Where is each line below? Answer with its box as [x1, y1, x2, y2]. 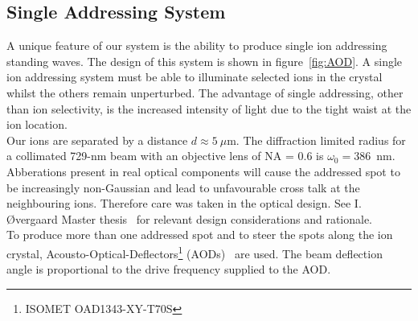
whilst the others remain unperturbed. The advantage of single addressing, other [6, 84, 404, 101]
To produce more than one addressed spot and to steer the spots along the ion [6, 226, 393, 243]
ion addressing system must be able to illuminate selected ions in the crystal [6, 68, 383, 85]
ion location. [6, 116, 68, 133]
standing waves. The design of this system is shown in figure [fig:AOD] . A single [6, 52, 403, 69]
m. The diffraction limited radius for [227, 131, 406, 148]
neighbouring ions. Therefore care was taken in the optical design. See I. [6, 195, 362, 212]
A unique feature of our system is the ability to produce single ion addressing [6, 37, 387, 54]
